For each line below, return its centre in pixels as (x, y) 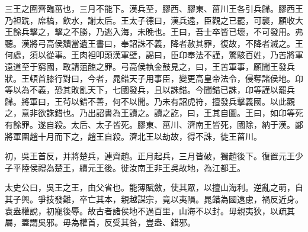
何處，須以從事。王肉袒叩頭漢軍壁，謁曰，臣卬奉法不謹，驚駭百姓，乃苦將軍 (154, 55)
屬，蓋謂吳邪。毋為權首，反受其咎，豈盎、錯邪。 (100, 222)
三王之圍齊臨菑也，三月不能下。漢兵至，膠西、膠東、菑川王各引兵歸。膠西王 (154, 8)
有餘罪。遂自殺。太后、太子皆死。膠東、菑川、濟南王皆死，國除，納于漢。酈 (154, 124)
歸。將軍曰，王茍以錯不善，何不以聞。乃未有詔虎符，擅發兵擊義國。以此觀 (150, 101)
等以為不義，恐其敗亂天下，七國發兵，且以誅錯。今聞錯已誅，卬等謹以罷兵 (150, 90)
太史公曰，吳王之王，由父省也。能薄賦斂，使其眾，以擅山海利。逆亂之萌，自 (154, 187)
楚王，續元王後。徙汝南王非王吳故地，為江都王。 (150, 167)
